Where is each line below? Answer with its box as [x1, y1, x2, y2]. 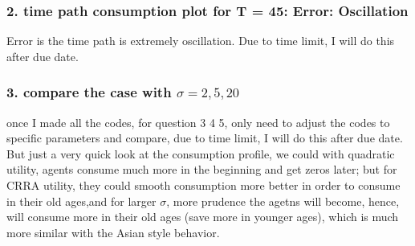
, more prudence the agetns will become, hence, [166, 192, 400, 209]
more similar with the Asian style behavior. [6, 223, 220, 240]
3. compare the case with [6, 82, 172, 102]
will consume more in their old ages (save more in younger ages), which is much [6, 208, 399, 225]
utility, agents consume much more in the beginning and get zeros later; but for [6, 161, 397, 178]
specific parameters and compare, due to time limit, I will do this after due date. [6, 129, 403, 146]
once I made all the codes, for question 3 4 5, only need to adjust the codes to [6, 113, 390, 130]
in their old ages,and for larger [6, 192, 157, 209]
